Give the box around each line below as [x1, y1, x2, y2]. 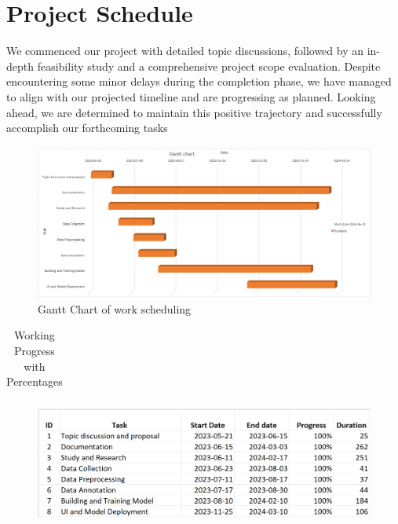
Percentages [6, 373, 63, 390]
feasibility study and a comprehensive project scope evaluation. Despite [37, 57, 381, 74]
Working [14, 327, 55, 343]
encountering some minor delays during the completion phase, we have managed [6, 73, 392, 90]
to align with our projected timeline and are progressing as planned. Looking [6, 88, 376, 104]
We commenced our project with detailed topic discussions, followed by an [6, 42, 363, 59]
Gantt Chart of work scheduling [38, 300, 192, 317]
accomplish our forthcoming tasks [6, 119, 168, 136]
